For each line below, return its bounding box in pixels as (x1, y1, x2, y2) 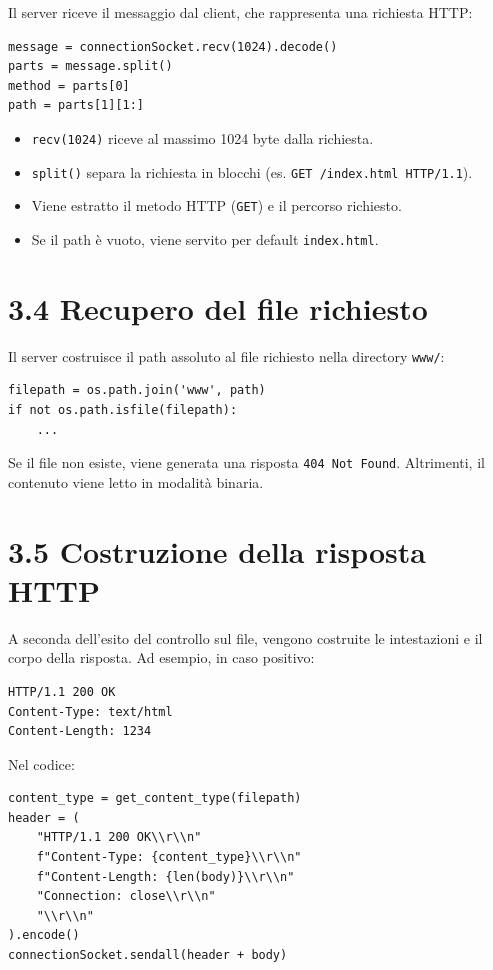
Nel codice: (8, 753, 75, 774)
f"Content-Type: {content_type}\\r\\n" (36, 850, 302, 865)
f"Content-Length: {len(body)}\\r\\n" (36, 869, 295, 884)
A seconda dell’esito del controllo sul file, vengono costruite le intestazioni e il (8, 627, 483, 648)
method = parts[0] (8, 78, 130, 93)
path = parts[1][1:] (8, 98, 145, 113)
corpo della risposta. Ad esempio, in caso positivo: (8, 647, 315, 668)
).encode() (8, 928, 80, 943)
